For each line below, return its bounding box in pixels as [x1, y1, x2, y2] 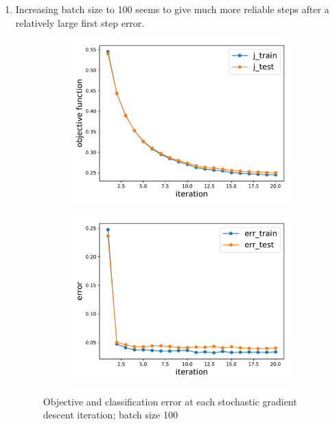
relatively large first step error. [15, 15, 145, 30]
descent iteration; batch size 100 [43, 407, 178, 422]
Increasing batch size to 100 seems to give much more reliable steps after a [15, 2, 330, 16]
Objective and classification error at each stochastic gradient [43, 394, 297, 408]
